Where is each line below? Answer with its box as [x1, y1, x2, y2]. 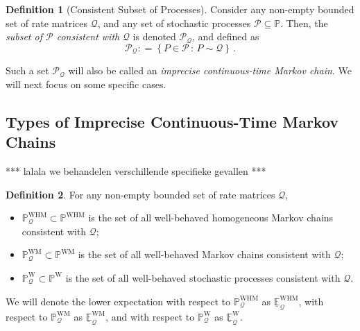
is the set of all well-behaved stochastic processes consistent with [65, 270, 341, 285]
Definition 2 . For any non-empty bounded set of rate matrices [6, 187, 275, 201]
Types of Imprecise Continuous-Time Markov [6, 110, 339, 132]
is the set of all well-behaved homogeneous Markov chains [88, 210, 334, 225]
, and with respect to [105, 309, 195, 323]
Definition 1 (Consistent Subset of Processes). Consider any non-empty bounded [6, 2, 354, 16]
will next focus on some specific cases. [6, 76, 166, 91]
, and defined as [192, 29, 259, 44]
